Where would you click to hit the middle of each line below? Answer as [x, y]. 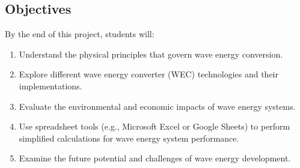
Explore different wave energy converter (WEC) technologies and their [148, 74]
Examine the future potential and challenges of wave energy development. [155, 158]
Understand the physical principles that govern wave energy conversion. [151, 54]
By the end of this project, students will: [80, 34]
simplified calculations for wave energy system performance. [129, 138]
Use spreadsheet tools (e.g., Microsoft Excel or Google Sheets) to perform [155, 126]
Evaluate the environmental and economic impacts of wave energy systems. [157, 106]
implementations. [51, 85]
